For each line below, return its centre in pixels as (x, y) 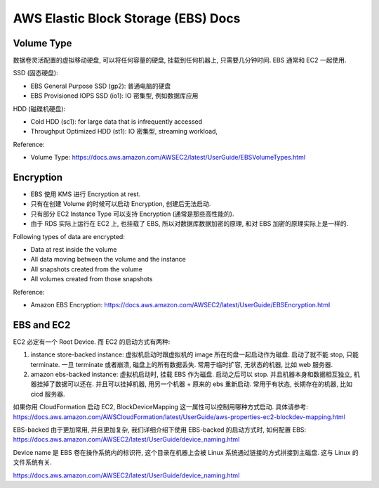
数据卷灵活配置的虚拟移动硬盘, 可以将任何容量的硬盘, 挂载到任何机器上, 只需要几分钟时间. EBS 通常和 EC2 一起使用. (180, 60)
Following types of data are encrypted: (69, 236)
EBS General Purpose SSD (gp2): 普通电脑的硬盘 (101, 86)
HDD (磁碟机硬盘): (39, 108)
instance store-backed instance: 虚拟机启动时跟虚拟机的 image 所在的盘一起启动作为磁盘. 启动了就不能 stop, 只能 (195, 354)
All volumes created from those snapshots (92, 279)
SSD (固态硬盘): (36, 73)
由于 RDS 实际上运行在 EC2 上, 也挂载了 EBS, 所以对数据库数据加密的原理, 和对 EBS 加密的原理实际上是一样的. (189, 224)
